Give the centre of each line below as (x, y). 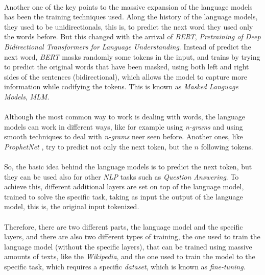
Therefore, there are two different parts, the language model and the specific (124, 226)
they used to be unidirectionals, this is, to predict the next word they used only (129, 26)
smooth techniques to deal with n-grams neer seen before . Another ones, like (124, 136)
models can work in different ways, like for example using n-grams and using (124, 126)
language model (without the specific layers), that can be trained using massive (128, 246)
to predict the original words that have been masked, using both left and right (127, 67)
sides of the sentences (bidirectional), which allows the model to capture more (126, 76)
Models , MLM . (27, 96)
